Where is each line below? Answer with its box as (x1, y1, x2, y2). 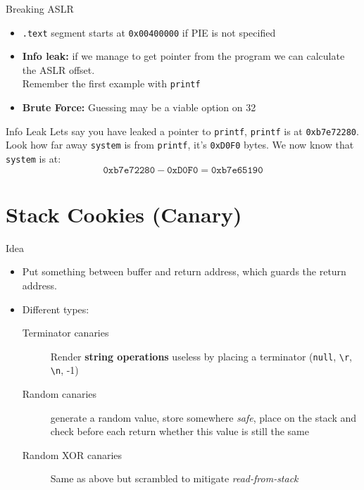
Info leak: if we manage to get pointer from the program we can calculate (22, 49, 345, 63)
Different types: (22, 301, 89, 316)
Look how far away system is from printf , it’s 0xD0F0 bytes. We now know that (6, 137, 354, 152)
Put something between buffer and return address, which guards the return (22, 264, 346, 279)
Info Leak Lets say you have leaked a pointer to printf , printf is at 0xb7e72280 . (6, 123, 359, 138)
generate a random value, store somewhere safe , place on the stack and (50, 410, 357, 425)
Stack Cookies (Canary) (6, 199, 242, 228)
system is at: (6, 151, 61, 165)
